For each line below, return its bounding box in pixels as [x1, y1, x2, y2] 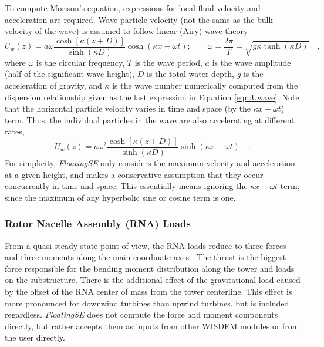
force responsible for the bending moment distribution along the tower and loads [5, 262, 295, 274]
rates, [5, 125, 25, 137]
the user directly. [5, 331, 65, 343]
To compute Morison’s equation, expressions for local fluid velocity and [5, 2, 261, 14]
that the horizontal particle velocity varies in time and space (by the [5, 102, 251, 114]
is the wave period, [134, 56, 203, 68]
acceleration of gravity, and [5, 79, 102, 92]
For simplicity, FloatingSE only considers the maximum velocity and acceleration [5, 157, 295, 169]
